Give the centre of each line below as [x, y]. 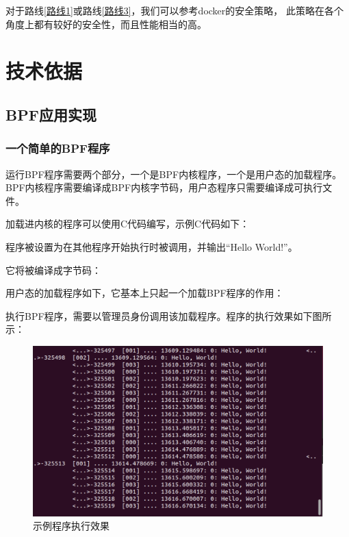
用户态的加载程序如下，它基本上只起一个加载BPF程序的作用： [145, 293]
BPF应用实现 [51, 114]
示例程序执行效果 [71, 526]
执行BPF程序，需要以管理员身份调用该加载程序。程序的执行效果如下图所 [169, 315]
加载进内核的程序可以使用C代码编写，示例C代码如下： [128, 224]
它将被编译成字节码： [53, 270]
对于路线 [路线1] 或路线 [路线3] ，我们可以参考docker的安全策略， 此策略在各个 [174, 10]
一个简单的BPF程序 [58, 148]
